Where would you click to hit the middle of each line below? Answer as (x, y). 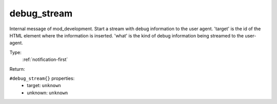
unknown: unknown (47, 93)
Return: (17, 69)
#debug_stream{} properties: (42, 78)
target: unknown (44, 86)
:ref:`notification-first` (45, 59)
